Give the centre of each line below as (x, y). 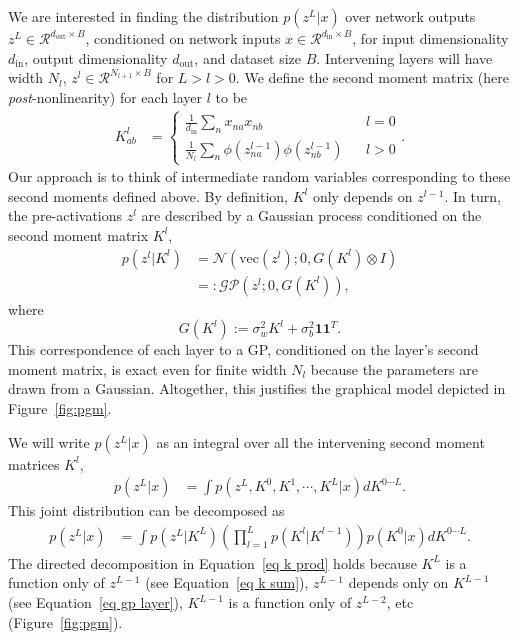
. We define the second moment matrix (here (372, 77)
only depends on (362, 195)
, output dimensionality (96, 57)
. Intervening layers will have (404, 57)
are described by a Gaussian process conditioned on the (311, 215)
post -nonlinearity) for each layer (105, 96)
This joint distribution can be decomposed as (146, 510)
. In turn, (472, 195)
